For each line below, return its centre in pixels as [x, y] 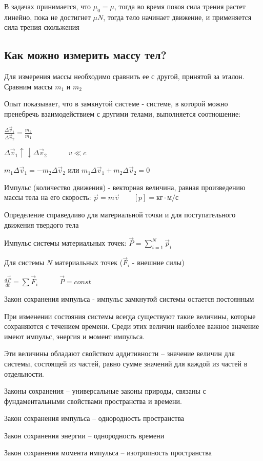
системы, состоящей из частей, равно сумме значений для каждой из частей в [126, 363]
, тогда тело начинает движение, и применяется [177, 17]
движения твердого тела [42, 224]
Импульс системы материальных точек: [65, 243]
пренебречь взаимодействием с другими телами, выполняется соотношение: [123, 113]
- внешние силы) [158, 262]
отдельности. [24, 373]
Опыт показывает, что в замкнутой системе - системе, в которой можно [116, 104]
